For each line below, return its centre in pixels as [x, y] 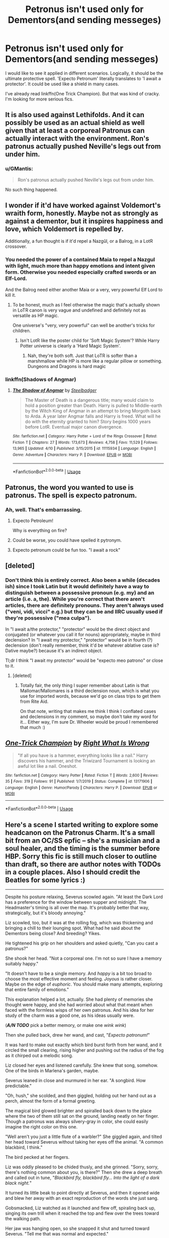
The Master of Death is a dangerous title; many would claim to [90, 400]
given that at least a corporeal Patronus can [75, 131]
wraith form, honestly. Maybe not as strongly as [82, 213]
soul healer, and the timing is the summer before [82, 848]
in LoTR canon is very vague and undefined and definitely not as [79, 310]
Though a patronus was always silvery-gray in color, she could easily [77, 1121]
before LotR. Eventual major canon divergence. [74, 427]
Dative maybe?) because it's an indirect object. [54, 650]
